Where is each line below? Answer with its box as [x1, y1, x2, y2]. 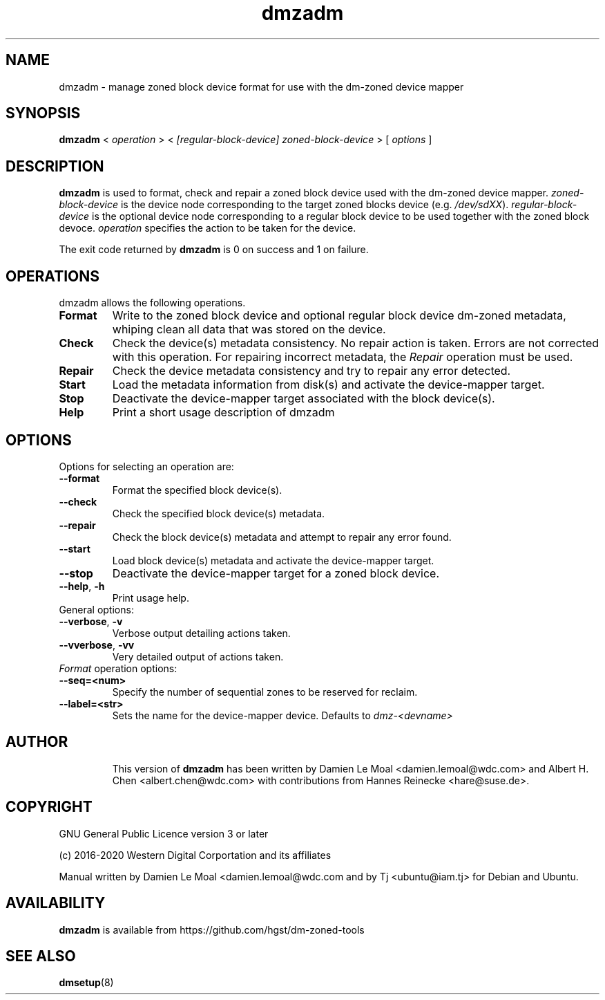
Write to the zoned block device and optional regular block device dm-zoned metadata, [112, 308, 566, 323]
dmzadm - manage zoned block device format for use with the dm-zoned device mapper [59, 80, 464, 93]
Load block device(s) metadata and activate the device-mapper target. [112, 554, 434, 566]
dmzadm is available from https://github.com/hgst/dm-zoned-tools [59, 923, 365, 936]
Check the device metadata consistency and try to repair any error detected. [112, 364, 511, 378]
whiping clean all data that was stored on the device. [112, 322, 386, 337]
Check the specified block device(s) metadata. [112, 507, 325, 519]
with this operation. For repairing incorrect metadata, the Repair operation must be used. [112, 350, 573, 364]
